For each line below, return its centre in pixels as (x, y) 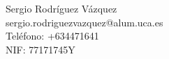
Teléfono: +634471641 (52, 36)
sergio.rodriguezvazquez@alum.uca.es (84, 22)
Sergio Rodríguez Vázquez (61, 8)
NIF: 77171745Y (41, 49)
